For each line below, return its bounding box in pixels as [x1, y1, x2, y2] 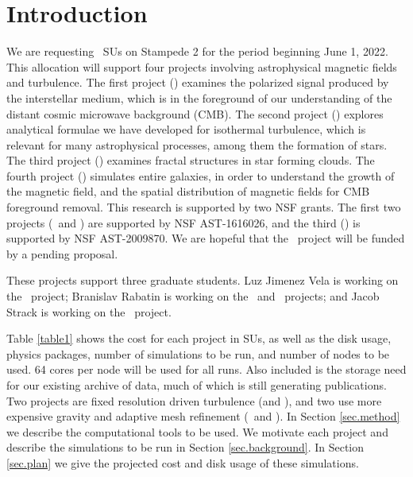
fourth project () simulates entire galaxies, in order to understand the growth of [6, 167, 395, 184]
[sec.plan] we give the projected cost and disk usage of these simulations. [6, 454, 359, 471]
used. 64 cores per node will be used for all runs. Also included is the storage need [6, 361, 407, 378]
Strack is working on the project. [6, 303, 172, 320]
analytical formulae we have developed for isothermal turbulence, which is [6, 121, 366, 138]
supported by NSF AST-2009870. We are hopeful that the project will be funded [6, 230, 405, 246]
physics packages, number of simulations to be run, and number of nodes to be [6, 345, 390, 362]
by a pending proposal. [6, 245, 118, 262]
